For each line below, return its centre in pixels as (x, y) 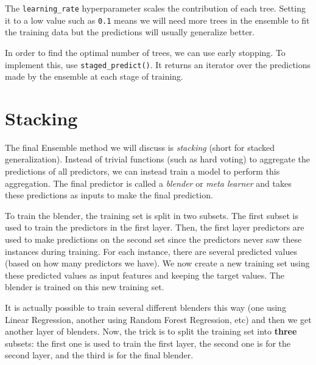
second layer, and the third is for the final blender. (99, 355)
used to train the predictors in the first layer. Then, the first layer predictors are (155, 227)
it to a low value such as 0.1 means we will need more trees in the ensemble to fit (157, 20)
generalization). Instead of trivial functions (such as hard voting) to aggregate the (157, 159)
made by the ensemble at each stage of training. (94, 76)
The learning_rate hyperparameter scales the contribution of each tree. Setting (155, 8)
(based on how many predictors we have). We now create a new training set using (157, 263)
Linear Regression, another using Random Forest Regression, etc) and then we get (158, 319)
